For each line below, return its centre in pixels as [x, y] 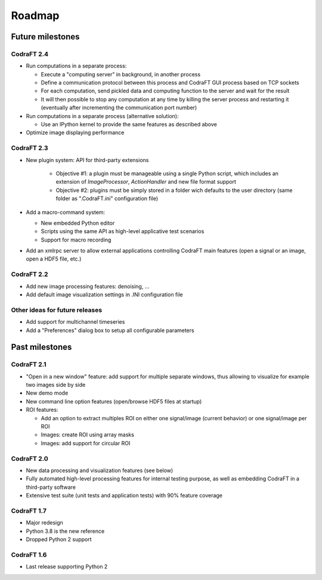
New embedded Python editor [78, 223]
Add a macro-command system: [66, 212]
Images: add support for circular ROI [86, 443]
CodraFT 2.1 [29, 365]
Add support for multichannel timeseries [75, 322]
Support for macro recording [76, 240]
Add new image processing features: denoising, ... [88, 286]
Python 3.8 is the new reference [65, 531]
